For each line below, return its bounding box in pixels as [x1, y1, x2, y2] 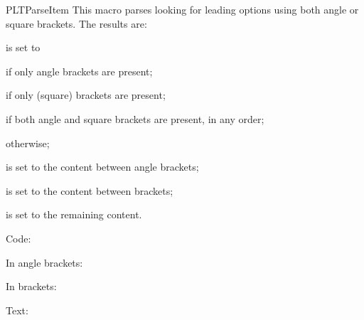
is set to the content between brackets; [6, 183, 173, 198]
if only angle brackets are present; [6, 63, 153, 78]
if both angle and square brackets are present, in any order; [6, 111, 264, 126]
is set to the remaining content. [6, 207, 142, 222]
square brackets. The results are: [6, 16, 147, 31]
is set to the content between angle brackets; [6, 159, 199, 174]
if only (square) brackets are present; [6, 87, 166, 102]
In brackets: [6, 279, 57, 294]
